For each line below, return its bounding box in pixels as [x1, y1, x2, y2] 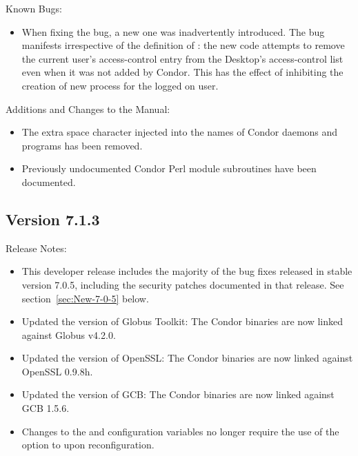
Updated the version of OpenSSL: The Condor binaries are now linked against [21, 351, 353, 365]
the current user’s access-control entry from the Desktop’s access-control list [21, 51, 344, 65]
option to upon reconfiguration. [21, 437, 155, 452]
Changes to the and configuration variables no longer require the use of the [21, 424, 339, 438]
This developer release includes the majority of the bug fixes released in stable [21, 264, 352, 278]
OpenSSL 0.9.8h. [21, 364, 93, 378]
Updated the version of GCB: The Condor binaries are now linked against [21, 387, 335, 402]
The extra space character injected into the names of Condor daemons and [21, 125, 338, 139]
